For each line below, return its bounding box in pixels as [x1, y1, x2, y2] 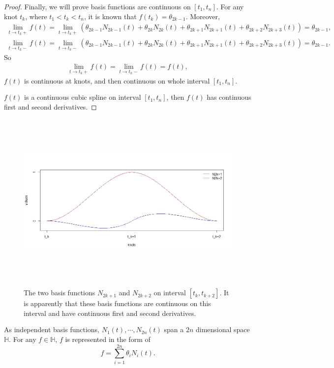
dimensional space [195, 324, 250, 335]
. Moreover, [185, 11, 220, 21]
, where [25, 11, 47, 21]
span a [164, 324, 184, 335]
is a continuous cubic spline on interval [24, 92, 141, 102]
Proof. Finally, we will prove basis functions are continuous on [4, 1, 191, 11]
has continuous [207, 92, 251, 102]
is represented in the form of [65, 334, 151, 344]
